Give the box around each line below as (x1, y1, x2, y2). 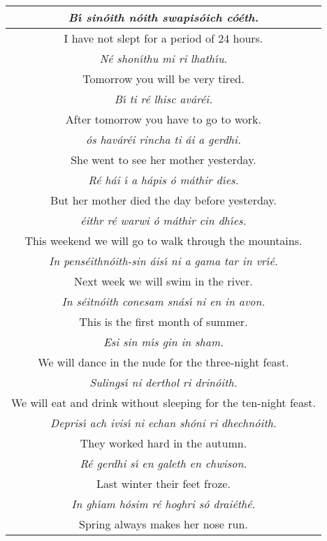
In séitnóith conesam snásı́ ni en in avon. (61, 293, 266, 309)
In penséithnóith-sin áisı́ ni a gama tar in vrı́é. (49, 253, 278, 269)
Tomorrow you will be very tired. (82, 71, 245, 87)
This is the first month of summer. (79, 313, 248, 329)
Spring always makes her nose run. (79, 516, 248, 532)
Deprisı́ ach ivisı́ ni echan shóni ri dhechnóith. (50, 415, 277, 431)
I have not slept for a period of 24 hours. (64, 30, 263, 46)
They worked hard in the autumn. (80, 435, 247, 451)
